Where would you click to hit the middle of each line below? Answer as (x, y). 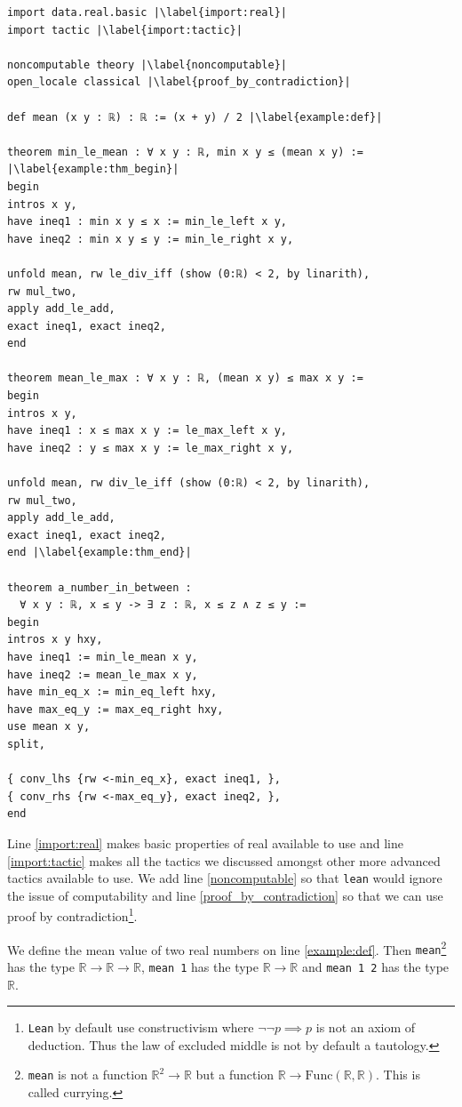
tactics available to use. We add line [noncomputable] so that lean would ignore (225, 878)
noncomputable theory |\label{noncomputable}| (147, 64)
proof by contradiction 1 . (72, 914)
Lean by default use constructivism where (141, 1027)
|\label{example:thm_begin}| (93, 169)
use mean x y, (49, 727)
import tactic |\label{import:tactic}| (125, 30)
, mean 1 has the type (199, 966)
